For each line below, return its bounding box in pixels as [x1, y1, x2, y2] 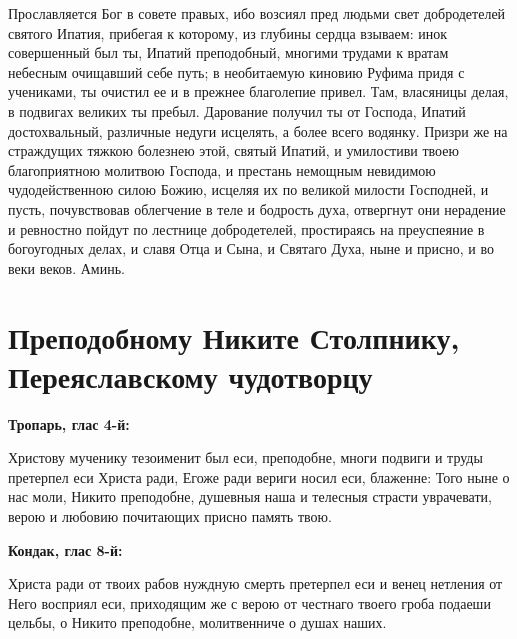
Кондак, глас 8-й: [8, 539, 123, 560]
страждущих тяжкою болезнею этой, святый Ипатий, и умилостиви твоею [8, 140, 459, 161]
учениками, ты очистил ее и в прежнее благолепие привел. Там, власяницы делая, [8, 81, 509, 102]
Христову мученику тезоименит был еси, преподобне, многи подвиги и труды [8, 447, 483, 468]
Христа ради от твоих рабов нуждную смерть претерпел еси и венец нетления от [8, 573, 503, 594]
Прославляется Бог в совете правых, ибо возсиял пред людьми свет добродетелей [8, 3, 506, 23]
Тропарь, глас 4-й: [8, 413, 130, 434]
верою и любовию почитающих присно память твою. [8, 506, 332, 526]
